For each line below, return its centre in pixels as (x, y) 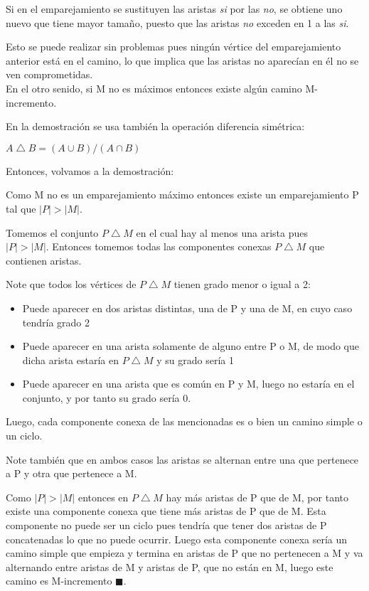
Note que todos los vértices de (71, 284)
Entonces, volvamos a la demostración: (90, 170)
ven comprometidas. (49, 74)
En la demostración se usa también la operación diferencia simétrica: (155, 126)
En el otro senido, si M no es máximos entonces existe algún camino (154, 88)
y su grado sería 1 (195, 360)
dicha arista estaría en (70, 360)
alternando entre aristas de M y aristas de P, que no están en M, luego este (170, 566)
